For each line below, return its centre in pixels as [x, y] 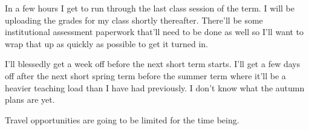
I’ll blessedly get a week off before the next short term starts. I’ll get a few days [153, 64]
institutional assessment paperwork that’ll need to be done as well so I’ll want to [154, 32]
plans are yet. [30, 99]
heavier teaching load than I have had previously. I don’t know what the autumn [155, 87]
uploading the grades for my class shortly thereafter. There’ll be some [134, 20]
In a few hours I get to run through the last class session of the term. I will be [150, 8]
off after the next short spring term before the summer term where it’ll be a [145, 75]
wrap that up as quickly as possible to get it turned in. [107, 43]
